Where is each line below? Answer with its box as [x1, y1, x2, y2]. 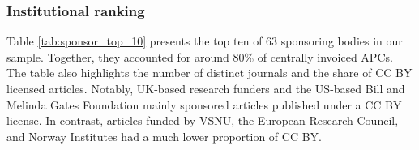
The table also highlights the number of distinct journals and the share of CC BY [6, 64, 413, 81]
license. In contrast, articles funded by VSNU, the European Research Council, [6, 112, 399, 129]
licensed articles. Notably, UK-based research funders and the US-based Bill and [6, 80, 405, 96]
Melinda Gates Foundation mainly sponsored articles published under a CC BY [6, 96, 402, 113]
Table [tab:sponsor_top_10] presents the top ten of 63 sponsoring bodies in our [6, 32, 403, 49]
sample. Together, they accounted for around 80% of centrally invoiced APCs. [6, 48, 393, 65]
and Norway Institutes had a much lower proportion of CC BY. [6, 127, 323, 144]
